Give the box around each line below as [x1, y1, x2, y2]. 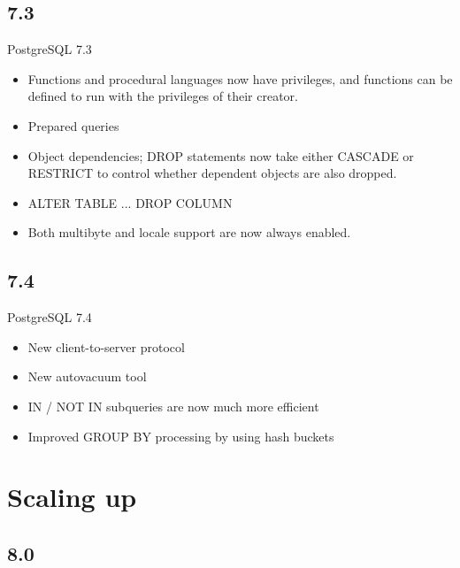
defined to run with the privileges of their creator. [27, 87, 298, 105]
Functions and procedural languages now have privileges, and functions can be [27, 69, 453, 88]
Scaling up [7, 479, 137, 515]
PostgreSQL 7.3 [7, 40, 92, 58]
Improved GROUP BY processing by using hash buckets [27, 426, 334, 445]
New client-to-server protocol [27, 337, 185, 356]
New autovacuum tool [27, 367, 147, 386]
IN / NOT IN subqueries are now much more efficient [27, 396, 319, 415]
